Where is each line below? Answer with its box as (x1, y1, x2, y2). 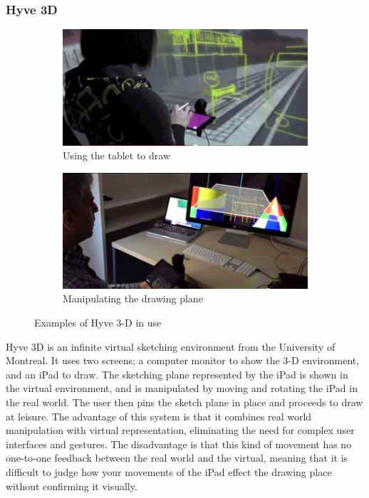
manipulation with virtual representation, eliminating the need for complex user (6, 423, 355, 438)
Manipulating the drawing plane (63, 291, 203, 306)
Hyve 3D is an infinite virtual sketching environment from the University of (6, 339, 336, 354)
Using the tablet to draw (63, 148, 171, 163)
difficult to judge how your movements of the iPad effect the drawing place (6, 464, 332, 479)
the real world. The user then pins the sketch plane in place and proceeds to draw (6, 394, 363, 409)
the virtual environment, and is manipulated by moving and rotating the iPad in (6, 381, 358, 396)
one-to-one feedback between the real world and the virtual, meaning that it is (6, 450, 348, 465)
